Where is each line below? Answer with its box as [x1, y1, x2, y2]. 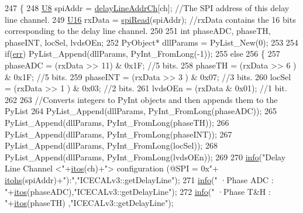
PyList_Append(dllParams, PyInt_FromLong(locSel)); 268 [5, 139, 218, 152]
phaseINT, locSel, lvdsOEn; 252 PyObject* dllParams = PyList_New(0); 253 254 [5, 36, 298, 48]
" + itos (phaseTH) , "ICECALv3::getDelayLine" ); [5, 197, 174, 209]
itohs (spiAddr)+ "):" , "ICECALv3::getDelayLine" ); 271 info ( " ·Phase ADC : [5, 173, 274, 185]
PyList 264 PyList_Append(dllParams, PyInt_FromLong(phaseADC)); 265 [5, 105, 277, 117]
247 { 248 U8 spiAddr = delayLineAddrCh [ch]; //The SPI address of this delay [5, 2, 290, 13]
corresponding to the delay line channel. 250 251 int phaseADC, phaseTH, [5, 25, 271, 37]
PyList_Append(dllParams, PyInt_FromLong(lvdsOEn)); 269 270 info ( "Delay [5, 150, 286, 163]
